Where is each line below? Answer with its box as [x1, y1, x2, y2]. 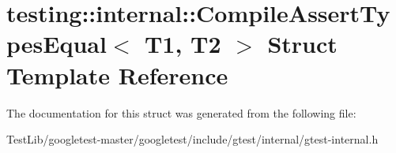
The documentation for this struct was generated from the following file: [6, 104, 356, 121]
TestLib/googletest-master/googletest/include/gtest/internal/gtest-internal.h [6, 131, 379, 147]
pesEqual [6, 28, 107, 60]
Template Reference [6, 58, 228, 91]
